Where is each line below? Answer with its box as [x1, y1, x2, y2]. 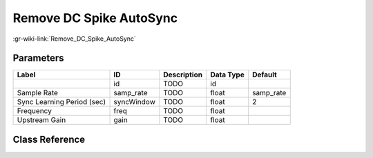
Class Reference [12, 133, 86, 145]
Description [163, 70, 203, 79]
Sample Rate [17, 88, 59, 98]
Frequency [17, 106, 52, 116]
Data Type [210, 70, 245, 79]
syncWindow [113, 97, 155, 107]
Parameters [12, 52, 64, 64]
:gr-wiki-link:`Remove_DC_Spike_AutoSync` [12, 34, 136, 43]
